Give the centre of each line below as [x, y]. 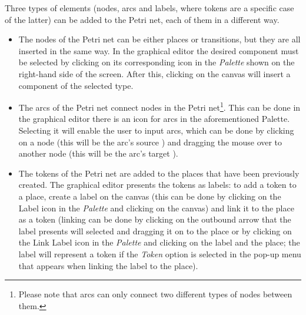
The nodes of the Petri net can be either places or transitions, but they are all [159, 39]
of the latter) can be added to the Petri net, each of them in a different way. [142, 19]
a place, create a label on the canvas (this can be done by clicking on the [150, 196]
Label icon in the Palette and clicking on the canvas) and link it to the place [156, 208]
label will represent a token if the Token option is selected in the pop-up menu [160, 253]
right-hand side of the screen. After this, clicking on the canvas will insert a [154, 73]
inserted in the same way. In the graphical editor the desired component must [159, 50]
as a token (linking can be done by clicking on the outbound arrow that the [155, 219]
